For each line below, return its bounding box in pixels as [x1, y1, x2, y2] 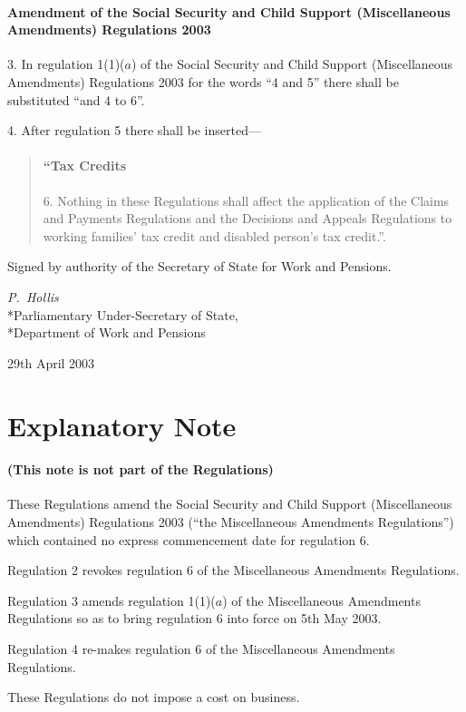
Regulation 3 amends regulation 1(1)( [7, 590, 216, 610]
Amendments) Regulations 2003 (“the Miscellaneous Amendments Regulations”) [7, 512, 454, 532]
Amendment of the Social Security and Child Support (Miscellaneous [7, 2, 451, 21]
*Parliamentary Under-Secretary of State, [7, 305, 238, 324]
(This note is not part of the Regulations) [7, 460, 274, 479]
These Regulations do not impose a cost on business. [7, 688, 300, 707]
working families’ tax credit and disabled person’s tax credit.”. [43, 226, 386, 245]
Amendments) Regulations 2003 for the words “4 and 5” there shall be [7, 72, 399, 91]
